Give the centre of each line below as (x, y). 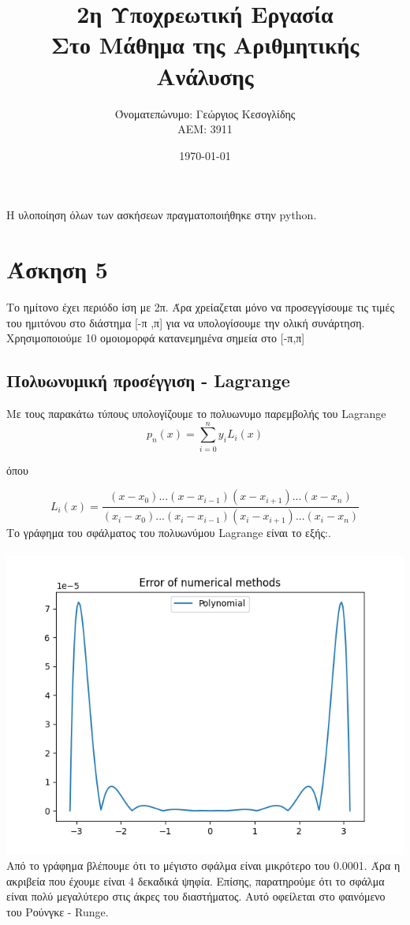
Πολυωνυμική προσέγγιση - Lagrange (148, 380)
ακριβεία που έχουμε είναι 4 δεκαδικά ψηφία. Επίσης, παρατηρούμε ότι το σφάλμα (196, 880)
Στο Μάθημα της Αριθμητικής (205, 45)
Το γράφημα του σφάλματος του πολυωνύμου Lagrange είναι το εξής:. (169, 533)
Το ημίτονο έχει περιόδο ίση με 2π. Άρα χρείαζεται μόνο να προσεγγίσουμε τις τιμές (200, 307)
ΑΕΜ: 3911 (205, 129)
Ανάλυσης (205, 75)
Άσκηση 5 (57, 269)
